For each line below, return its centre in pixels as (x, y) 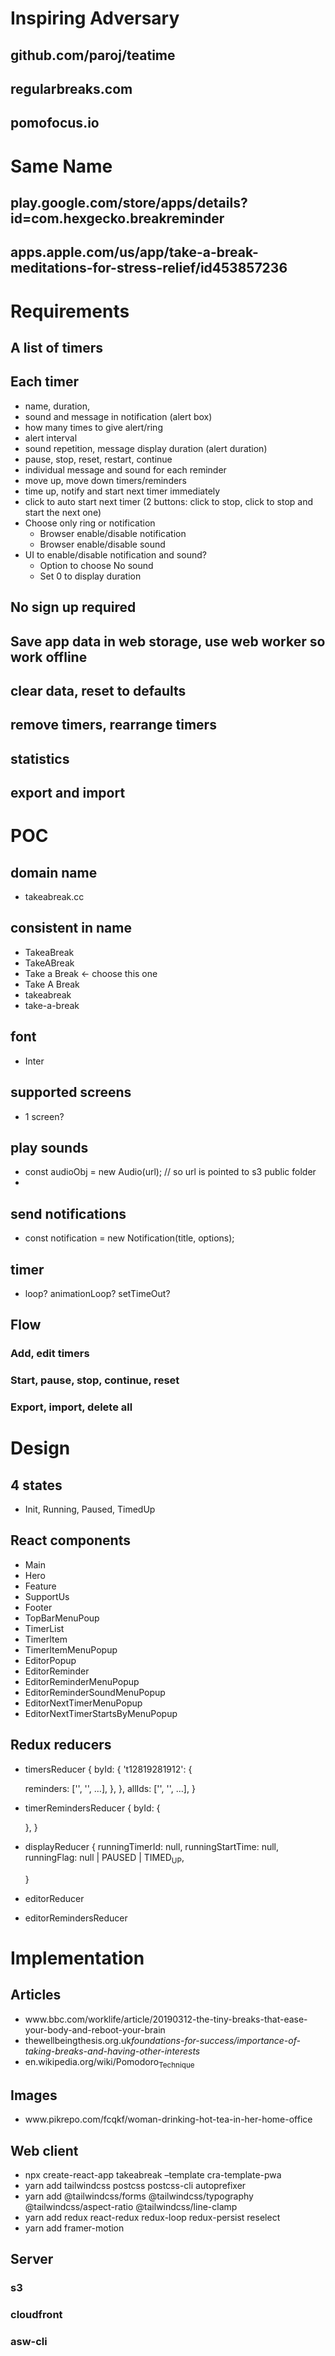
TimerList (44, 1628)
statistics (40, 758)
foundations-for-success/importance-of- (215, 2040)
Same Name (61, 166)
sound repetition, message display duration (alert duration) (146, 448)
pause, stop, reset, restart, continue (98, 459)
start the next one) (63, 512)
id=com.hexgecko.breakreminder (117, 218)
